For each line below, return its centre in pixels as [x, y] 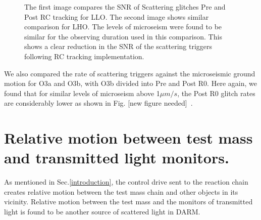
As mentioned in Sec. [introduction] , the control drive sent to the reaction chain [126, 182]
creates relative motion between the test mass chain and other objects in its [121, 191]
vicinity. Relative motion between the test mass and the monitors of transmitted [128, 202]
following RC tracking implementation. [84, 56]
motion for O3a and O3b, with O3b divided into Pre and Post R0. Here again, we [130, 83]
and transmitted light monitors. [117, 158]
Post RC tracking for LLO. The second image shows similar [117, 16]
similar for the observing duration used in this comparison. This [123, 36]
